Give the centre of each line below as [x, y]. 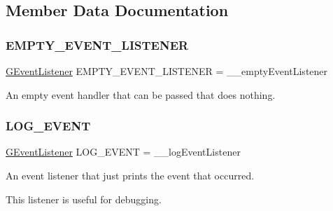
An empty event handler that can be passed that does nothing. [141, 94]
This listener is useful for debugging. [84, 199]
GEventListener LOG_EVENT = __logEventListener [123, 152]
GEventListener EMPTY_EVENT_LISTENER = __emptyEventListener [167, 71]
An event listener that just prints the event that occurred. [130, 175]
